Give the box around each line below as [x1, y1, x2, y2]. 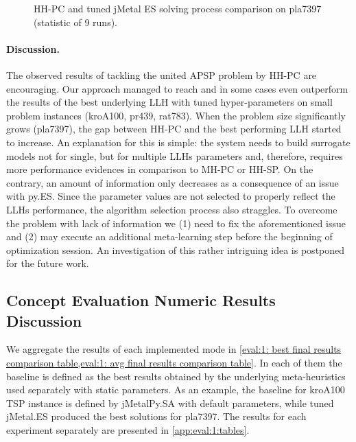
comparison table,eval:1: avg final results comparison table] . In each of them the [6, 356, 342, 370]
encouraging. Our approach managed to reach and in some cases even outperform [6, 81, 348, 95]
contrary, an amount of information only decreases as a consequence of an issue [6, 175, 339, 189]
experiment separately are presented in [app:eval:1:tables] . [6, 423, 250, 437]
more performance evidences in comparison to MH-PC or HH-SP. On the [6, 162, 313, 176]
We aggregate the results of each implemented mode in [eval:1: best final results [6, 342, 342, 356]
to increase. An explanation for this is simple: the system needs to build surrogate [6, 135, 351, 149]
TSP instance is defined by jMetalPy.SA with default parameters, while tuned [6, 395, 334, 410]
